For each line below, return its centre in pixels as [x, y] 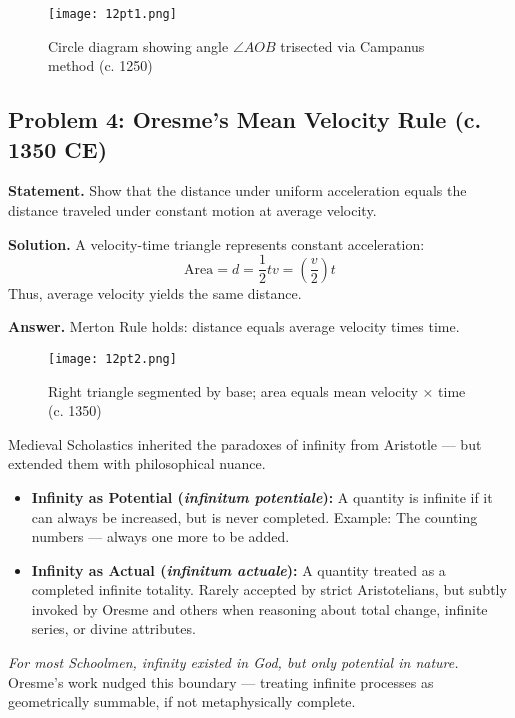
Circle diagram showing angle [138, 45]
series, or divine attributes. [113, 628]
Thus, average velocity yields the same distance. [155, 292]
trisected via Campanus [352, 45]
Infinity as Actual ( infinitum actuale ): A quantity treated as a [238, 569]
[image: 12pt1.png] [112, 14]
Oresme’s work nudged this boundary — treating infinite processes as [221, 681]
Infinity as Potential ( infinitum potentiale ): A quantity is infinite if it [262, 496]
